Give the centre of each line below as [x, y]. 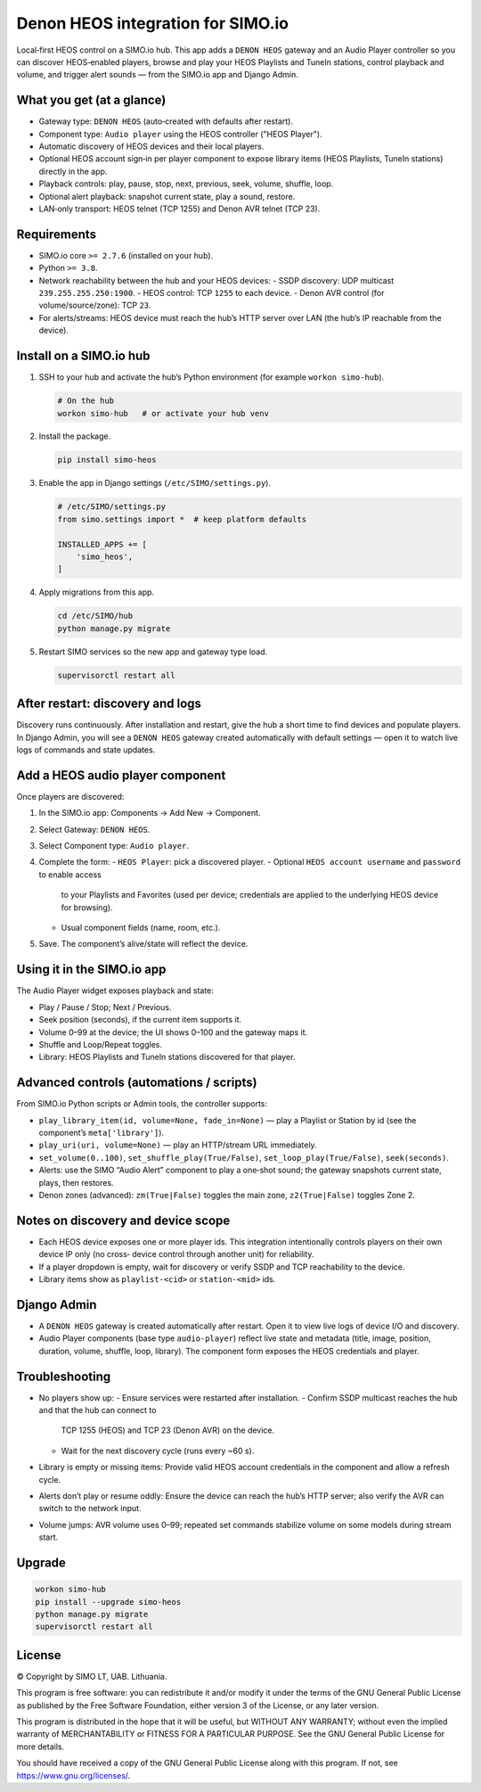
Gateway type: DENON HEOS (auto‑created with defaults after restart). [166, 121]
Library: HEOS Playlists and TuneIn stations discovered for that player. [167, 1057]
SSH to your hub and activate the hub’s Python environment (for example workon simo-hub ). [212, 377]
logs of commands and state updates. [86, 750]
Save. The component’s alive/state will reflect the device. [143, 944]
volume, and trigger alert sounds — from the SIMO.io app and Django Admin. [157, 75]
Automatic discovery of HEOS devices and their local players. [151, 146]
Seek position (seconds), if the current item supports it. [140, 1020]
